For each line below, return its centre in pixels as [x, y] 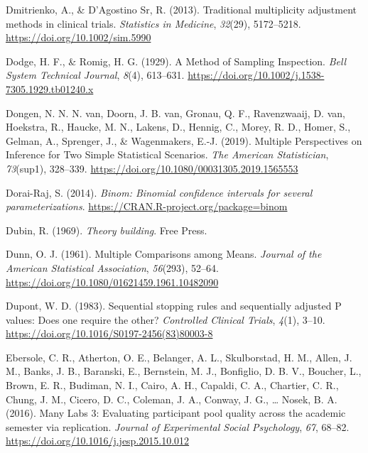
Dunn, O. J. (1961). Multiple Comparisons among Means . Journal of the [164, 254]
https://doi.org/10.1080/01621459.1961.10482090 [112, 282]
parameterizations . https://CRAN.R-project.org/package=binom [147, 206]
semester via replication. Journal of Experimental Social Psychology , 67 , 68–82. [178, 426]
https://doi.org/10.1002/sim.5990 [79, 37]
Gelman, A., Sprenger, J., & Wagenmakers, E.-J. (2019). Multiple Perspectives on [184, 140]
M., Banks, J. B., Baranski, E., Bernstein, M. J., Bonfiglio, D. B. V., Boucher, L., [184, 371]
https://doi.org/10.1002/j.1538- [256, 75]
